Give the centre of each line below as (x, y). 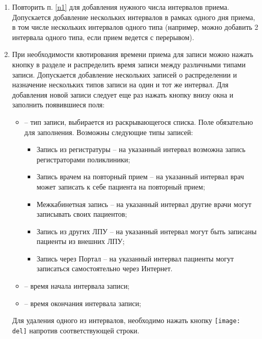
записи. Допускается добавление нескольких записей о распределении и (125, 74)
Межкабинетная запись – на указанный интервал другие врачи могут (144, 204)
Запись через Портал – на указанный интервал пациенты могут (135, 258)
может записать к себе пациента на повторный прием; (121, 186)
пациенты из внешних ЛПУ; (80, 241)
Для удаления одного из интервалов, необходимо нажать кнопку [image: (126, 320)
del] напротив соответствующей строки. (76, 330)
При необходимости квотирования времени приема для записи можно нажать (133, 54)
